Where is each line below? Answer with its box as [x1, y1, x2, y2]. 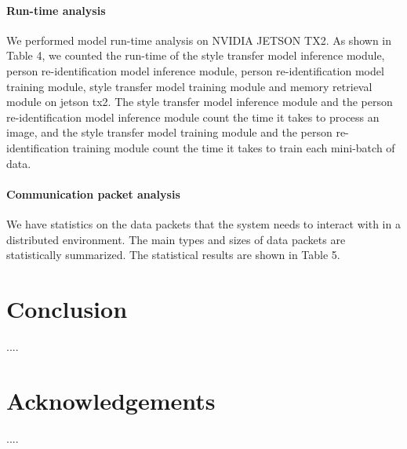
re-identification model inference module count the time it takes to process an [6, 108, 380, 125]
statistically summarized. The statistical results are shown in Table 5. [6, 246, 340, 263]
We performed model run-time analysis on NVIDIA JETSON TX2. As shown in [6, 31, 392, 48]
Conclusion [6, 292, 128, 324]
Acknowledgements [6, 384, 216, 416]
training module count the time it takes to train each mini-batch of [72, 139, 395, 155]
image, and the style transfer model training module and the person [6, 124, 333, 141]
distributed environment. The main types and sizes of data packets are [6, 231, 346, 247]
